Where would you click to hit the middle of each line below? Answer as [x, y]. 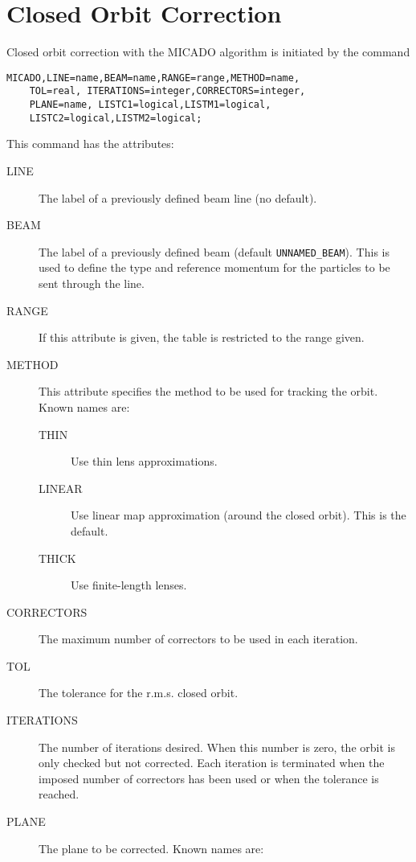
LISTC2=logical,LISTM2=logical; [116, 118]
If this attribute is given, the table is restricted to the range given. [202, 337]
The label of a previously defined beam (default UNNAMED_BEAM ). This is [214, 251]
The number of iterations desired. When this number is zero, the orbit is [217, 747]
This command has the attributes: [90, 144]
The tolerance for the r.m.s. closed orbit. [139, 693]
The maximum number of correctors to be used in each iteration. [198, 639]
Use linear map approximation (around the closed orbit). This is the [239, 515]
